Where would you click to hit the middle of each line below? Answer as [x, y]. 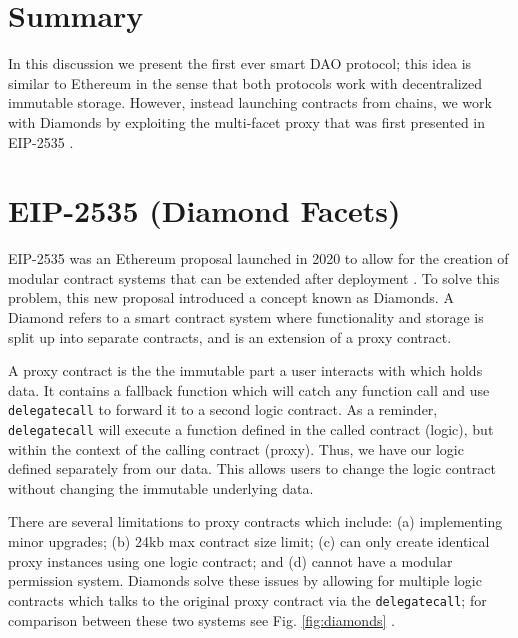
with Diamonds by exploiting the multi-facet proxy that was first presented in [247, 121]
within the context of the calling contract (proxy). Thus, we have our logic [236, 448]
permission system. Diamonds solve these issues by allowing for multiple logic [245, 580]
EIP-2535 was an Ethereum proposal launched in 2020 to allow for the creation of [258, 258]
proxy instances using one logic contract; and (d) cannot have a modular [230, 560]
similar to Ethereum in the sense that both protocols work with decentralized [245, 82]
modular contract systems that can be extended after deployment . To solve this [254, 277]
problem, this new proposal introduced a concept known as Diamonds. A [231, 297]
